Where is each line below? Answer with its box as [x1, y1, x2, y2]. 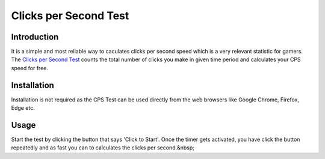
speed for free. [11, 64, 48, 71]
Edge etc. [11, 104, 36, 112]
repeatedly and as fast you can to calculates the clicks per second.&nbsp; [11, 144, 195, 151]
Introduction [11, 32, 59, 42]
